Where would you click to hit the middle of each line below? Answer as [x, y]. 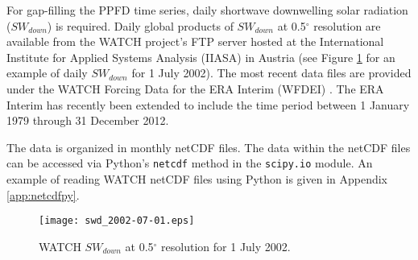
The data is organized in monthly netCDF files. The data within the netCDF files [209, 147]
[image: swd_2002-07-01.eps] [117, 221]
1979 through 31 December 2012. [88, 120]
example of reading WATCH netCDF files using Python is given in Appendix [197, 179]
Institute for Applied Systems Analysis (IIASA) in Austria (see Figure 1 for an [201, 57]
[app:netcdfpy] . [43, 194]
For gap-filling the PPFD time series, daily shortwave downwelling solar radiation [207, 10]
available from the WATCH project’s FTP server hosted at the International [195, 41]
